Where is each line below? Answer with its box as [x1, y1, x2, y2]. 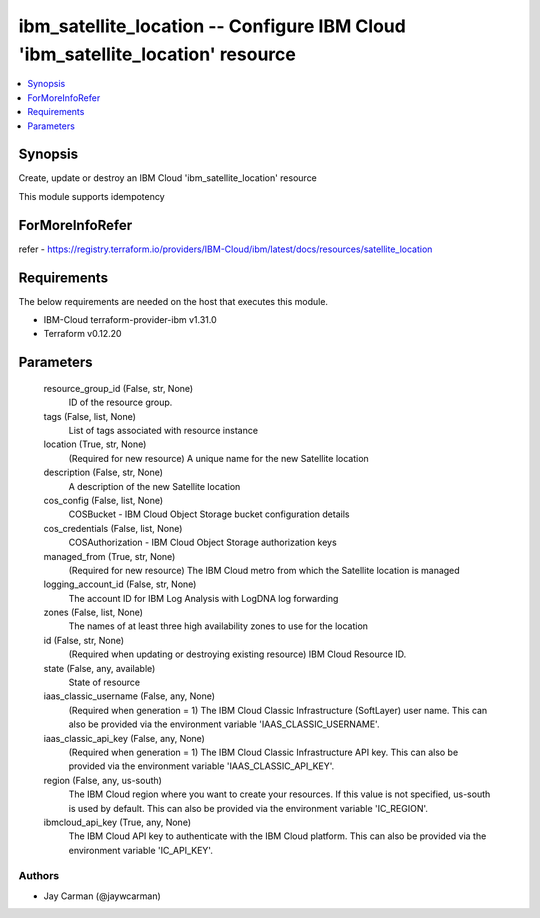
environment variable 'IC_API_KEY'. [68, 844, 214, 856]
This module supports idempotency [18, 190, 165, 202]
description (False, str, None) [43, 466, 164, 479]
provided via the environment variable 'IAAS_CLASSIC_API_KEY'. [68, 760, 335, 772]
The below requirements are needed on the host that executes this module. [18, 295, 329, 307]
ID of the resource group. [68, 396, 173, 409]
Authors [18, 869, 60, 883]
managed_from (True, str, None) [43, 550, 176, 562]
